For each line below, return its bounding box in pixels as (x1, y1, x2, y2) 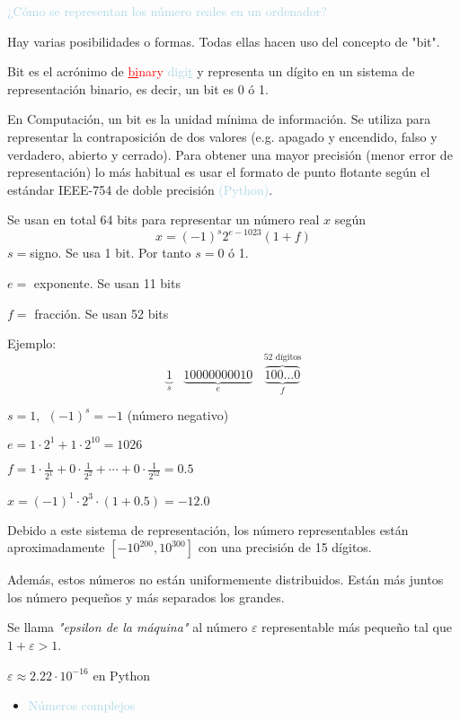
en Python (93, 665, 151, 684)
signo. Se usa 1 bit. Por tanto (30, 243, 191, 262)
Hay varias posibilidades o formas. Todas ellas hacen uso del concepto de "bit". (7, 31, 440, 50)
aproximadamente (7, 538, 105, 557)
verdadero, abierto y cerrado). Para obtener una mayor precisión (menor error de (7, 145, 453, 163)
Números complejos (28, 696, 136, 715)
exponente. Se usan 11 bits (33, 274, 181, 293)
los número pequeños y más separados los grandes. (7, 587, 285, 606)
